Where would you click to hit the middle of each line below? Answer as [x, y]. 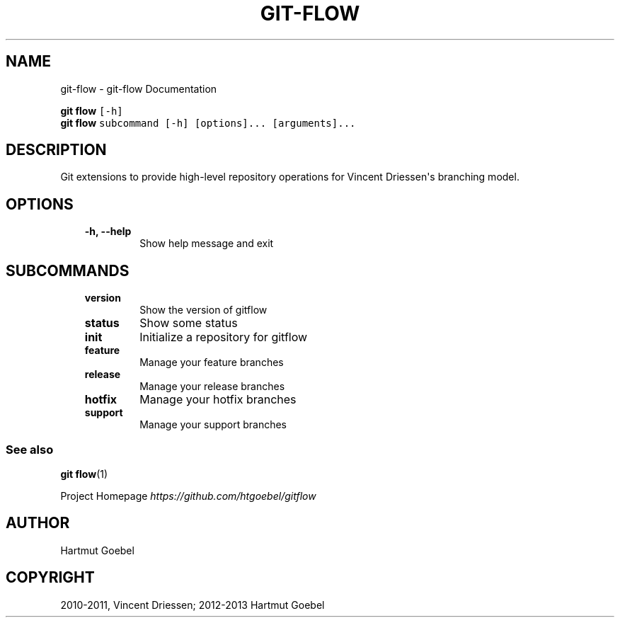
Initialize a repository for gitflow [224, 337]
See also [30, 449]
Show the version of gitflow [203, 310]
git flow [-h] [92, 110]
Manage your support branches [213, 425]
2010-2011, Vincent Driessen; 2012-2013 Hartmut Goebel [193, 605]
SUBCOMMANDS [68, 270]
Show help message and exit [207, 244]
